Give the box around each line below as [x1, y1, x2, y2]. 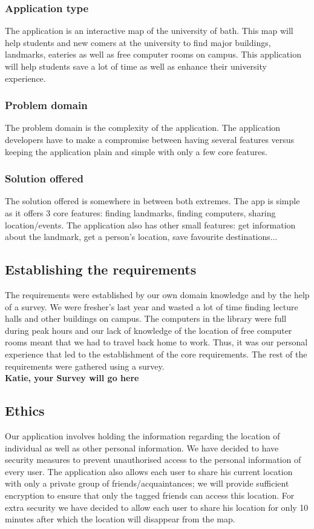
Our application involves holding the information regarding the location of [5, 429, 280, 442]
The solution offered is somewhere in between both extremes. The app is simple [5, 195, 300, 207]
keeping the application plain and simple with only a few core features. [5, 145, 267, 158]
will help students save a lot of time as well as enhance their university [5, 60, 267, 72]
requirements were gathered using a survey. [5, 359, 165, 372]
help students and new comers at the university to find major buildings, [5, 36, 271, 48]
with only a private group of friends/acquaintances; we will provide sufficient [5, 477, 289, 490]
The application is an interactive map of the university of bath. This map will [5, 24, 293, 37]
